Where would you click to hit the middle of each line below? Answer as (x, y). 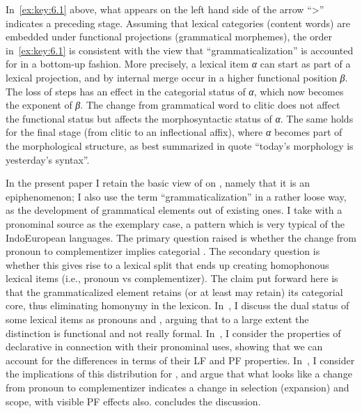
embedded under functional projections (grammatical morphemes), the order (169, 37)
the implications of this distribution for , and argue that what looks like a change (179, 374)
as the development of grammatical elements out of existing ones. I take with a (174, 210)
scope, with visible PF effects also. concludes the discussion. (133, 401)
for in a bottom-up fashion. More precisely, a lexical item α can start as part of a (178, 64)
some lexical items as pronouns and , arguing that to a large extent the (157, 319)
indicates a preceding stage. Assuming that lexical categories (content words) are (178, 23)
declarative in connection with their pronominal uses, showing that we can (164, 346)
